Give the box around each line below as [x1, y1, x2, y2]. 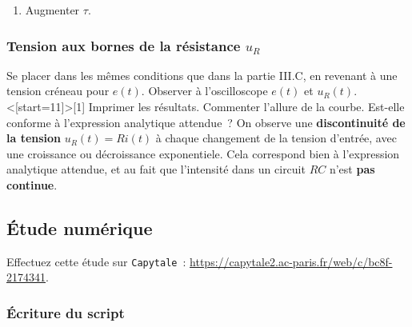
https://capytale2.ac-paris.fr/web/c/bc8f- [190, 253, 393, 269]
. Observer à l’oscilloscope [141, 82, 268, 99]
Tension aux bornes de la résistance [6, 35, 241, 55]
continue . [6, 176, 58, 193]
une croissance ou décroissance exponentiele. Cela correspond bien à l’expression [6, 145, 400, 162]
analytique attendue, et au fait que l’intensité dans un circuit [6, 161, 306, 177]
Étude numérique [6, 215, 153, 240]
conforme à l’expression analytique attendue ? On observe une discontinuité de [6, 114, 406, 130]
